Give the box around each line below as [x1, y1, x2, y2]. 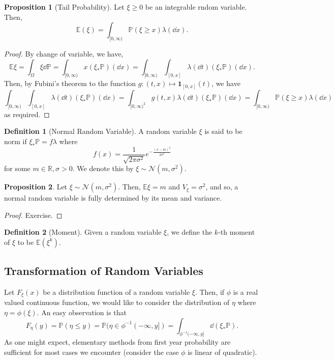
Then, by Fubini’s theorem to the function [4, 78, 136, 89]
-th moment [218, 227, 255, 237]
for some [4, 163, 31, 174]
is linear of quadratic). [188, 347, 257, 357]
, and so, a [205, 181, 238, 192]
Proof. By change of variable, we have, [4, 48, 124, 59]
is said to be [204, 126, 242, 136]
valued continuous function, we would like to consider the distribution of [4, 297, 230, 308]
